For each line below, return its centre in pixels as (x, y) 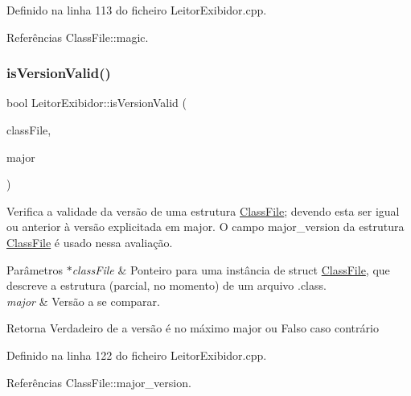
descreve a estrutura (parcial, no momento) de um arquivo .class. (166, 285)
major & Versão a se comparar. (83, 301)
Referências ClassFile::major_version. (99, 382)
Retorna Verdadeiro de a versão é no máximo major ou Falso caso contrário (193, 328)
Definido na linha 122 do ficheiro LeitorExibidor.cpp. (137, 355)
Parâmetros (35, 269)
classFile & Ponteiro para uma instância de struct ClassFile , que (231, 269)
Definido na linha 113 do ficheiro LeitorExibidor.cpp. (137, 10)
